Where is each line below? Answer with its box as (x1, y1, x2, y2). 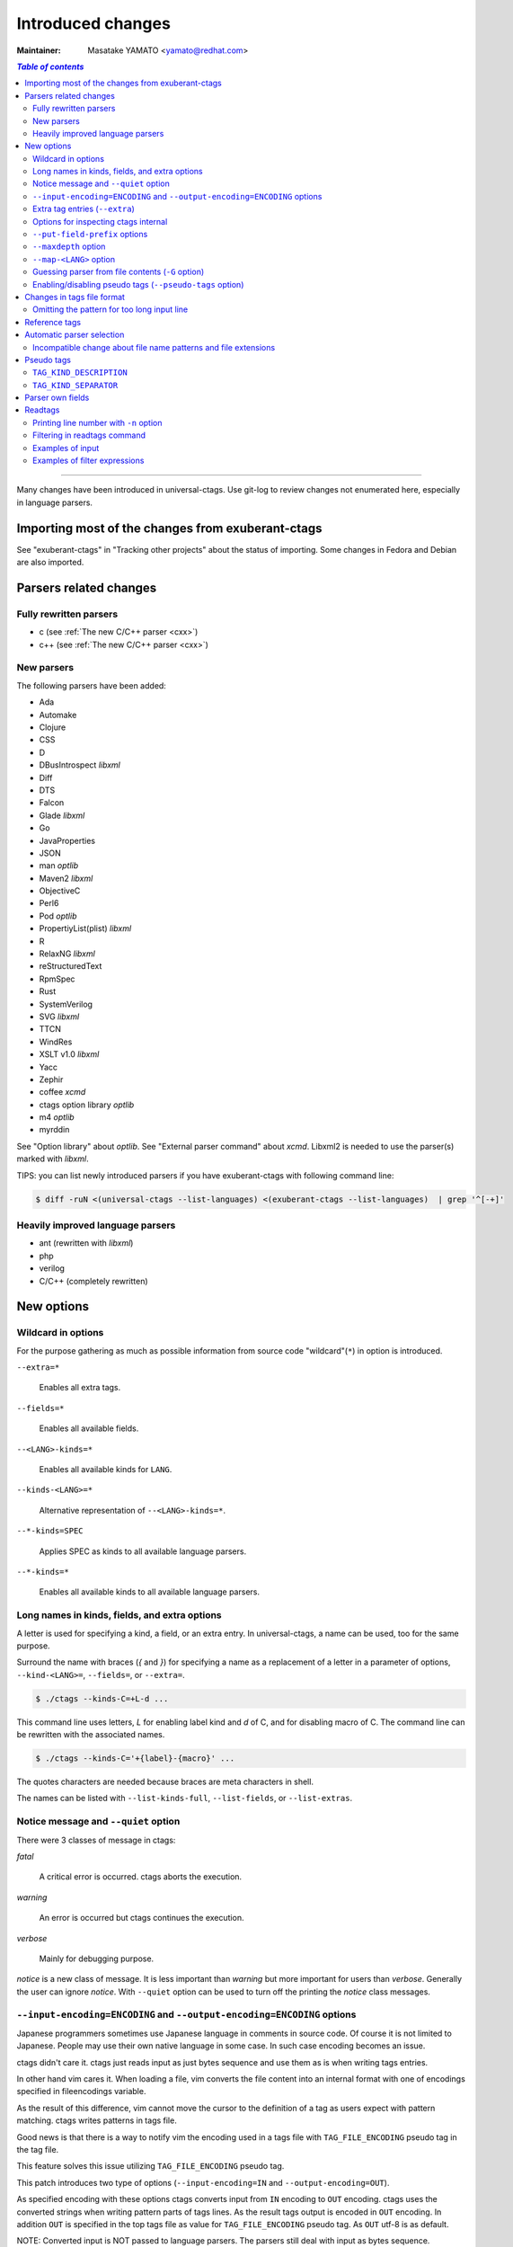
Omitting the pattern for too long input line (32, 304, 189, 315)
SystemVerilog (39, 999, 93, 1009)
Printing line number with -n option (32, 417, 163, 428)
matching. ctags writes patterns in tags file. (16, 2115, 177, 2126)
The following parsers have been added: (16, 679, 166, 691)
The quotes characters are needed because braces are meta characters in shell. (16, 1776, 314, 1788)
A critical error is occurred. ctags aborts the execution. (39, 1871, 243, 1882)
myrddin (39, 1124, 70, 1135)
